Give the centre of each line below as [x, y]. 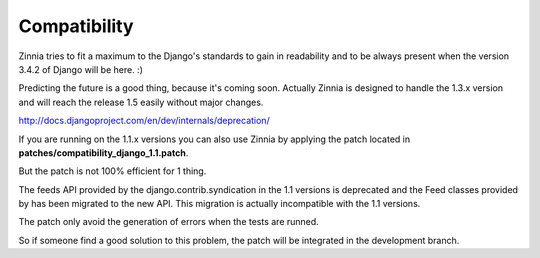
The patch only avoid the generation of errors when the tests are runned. [168, 222]
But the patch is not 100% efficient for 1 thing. [112, 171]
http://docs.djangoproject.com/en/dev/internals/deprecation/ [144, 121]
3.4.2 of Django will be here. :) [81, 69]
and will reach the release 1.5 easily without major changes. [141, 102]
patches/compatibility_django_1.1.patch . [103, 152]
